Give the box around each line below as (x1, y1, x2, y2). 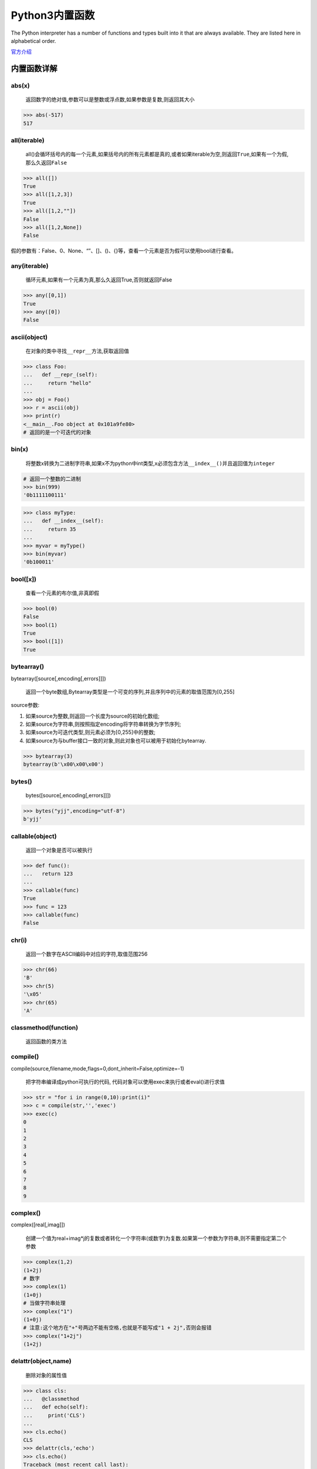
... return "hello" (23, 380, 92, 386)
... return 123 (23, 870, 73, 877)
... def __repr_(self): (23, 371, 98, 378)
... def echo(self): (23, 1404, 89, 1410)
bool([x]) (11, 575, 36, 583)
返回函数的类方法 (25, 1038, 67, 1045)
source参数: (11, 702, 40, 709)
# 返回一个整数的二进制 (23, 475, 82, 482)
